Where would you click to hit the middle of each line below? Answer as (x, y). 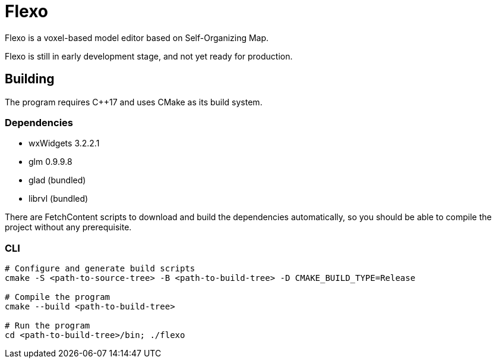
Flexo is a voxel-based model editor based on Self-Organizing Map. (137, 37)
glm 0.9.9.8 (50, 162)
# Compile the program (58, 297)
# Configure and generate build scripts (100, 269)
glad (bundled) (57, 180)
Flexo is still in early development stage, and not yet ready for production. (149, 56)
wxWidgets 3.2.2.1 (64, 143)
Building (30, 79)
